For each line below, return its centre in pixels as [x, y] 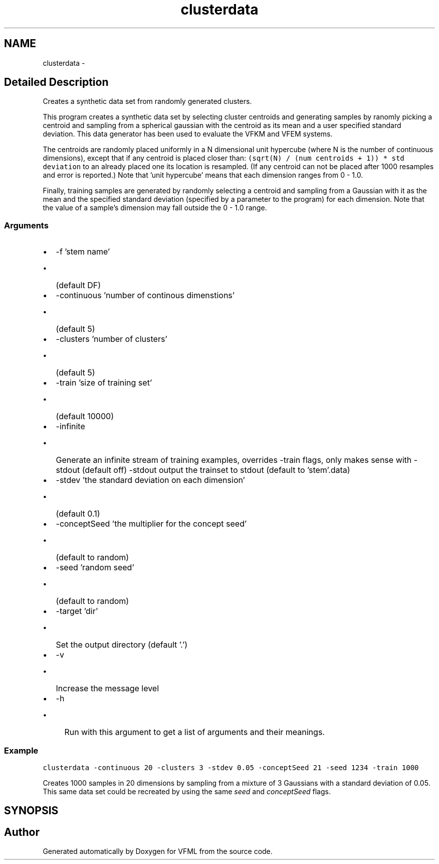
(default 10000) [85, 416]
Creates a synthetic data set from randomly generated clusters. [147, 101]
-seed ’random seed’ [95, 568]
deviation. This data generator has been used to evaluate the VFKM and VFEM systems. [188, 134]
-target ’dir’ [77, 611]
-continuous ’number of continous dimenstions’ [145, 295]
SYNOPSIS [31, 811]
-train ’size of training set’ [104, 383]
